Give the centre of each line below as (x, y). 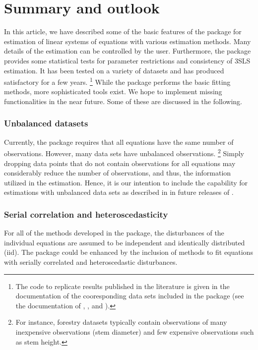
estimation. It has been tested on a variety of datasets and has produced (114, 70)
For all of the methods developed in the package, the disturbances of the (114, 233)
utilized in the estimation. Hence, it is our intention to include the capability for (126, 182)
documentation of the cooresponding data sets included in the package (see (130, 296)
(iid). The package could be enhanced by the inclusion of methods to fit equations (129, 252)
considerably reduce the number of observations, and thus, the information (118, 173)
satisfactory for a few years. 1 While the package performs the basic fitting (117, 81)
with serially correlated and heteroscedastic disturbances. (91, 262)
